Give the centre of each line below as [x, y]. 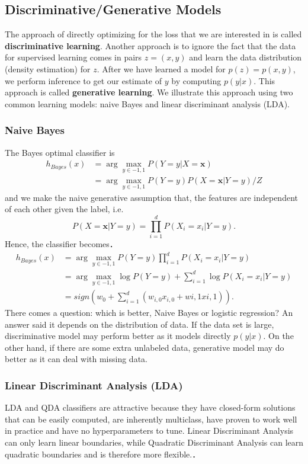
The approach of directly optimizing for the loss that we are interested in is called [153, 34]
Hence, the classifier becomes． [61, 243]
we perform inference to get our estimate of [84, 80]
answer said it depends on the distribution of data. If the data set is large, [139, 324]
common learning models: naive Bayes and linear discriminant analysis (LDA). [147, 103]
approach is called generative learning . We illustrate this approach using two [149, 92]
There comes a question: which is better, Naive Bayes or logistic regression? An [149, 313]
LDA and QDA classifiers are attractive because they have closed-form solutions [150, 407]
